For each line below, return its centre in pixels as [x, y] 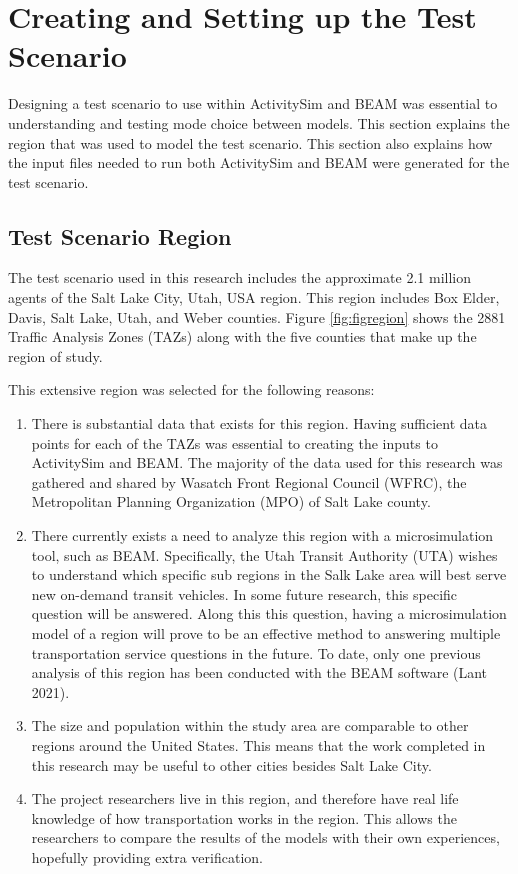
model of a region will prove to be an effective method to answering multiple [266, 632]
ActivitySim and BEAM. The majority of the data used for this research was [267, 462]
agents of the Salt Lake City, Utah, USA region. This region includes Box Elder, [254, 297]
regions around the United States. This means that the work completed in [258, 744]
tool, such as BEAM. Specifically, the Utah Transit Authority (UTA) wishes [264, 554]
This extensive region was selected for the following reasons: [191, 389]
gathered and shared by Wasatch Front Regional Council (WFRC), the [249, 481]
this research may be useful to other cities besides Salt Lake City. [231, 764]
